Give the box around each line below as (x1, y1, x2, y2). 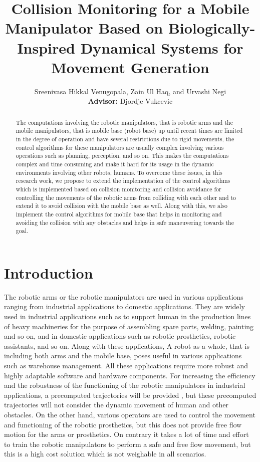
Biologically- (168, 18, 255, 38)
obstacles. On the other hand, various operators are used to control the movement (4, 409, 255, 419)
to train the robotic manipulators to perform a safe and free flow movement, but (4, 438, 251, 449)
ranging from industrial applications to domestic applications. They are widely (4, 301, 245, 312)
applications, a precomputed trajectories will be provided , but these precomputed (4, 389, 256, 400)
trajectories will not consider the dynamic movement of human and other (4, 399, 228, 410)
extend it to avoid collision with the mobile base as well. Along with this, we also (16, 201, 227, 210)
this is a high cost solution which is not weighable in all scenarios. (4, 448, 206, 459)
